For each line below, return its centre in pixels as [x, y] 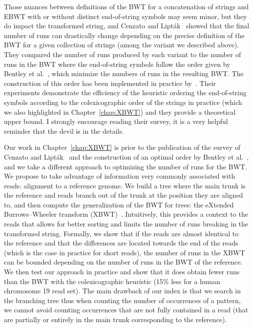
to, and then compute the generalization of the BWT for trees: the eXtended [119, 204]
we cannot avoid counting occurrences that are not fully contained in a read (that [126, 310]
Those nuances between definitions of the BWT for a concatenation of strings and [126, 6]
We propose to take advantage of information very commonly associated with [120, 176]
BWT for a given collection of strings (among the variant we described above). [122, 45]
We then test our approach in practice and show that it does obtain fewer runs [122, 272]
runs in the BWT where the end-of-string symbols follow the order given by [117, 64]
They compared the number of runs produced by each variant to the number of [123, 54]
